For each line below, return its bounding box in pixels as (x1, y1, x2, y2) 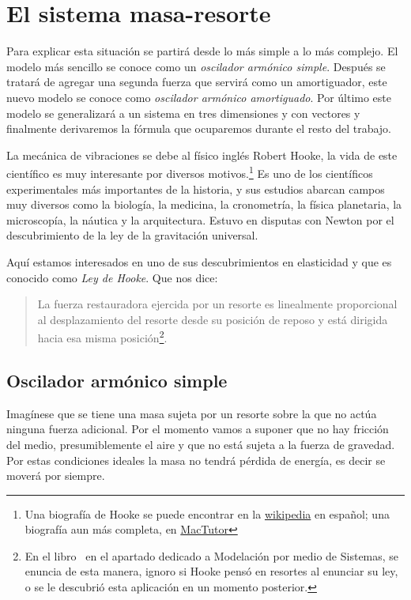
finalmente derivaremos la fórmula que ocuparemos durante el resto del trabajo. (6, 120, 392, 137)
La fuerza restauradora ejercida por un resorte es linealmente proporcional (37, 296, 398, 312)
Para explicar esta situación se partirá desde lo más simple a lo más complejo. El (6, 43, 398, 59)
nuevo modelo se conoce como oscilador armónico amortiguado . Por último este (6, 89, 392, 105)
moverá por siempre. (6, 467, 105, 484)
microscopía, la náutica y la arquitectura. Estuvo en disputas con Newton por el (6, 211, 394, 228)
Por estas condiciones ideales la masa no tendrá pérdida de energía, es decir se (6, 451, 386, 468)
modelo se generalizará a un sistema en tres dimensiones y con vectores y (6, 104, 360, 121)
